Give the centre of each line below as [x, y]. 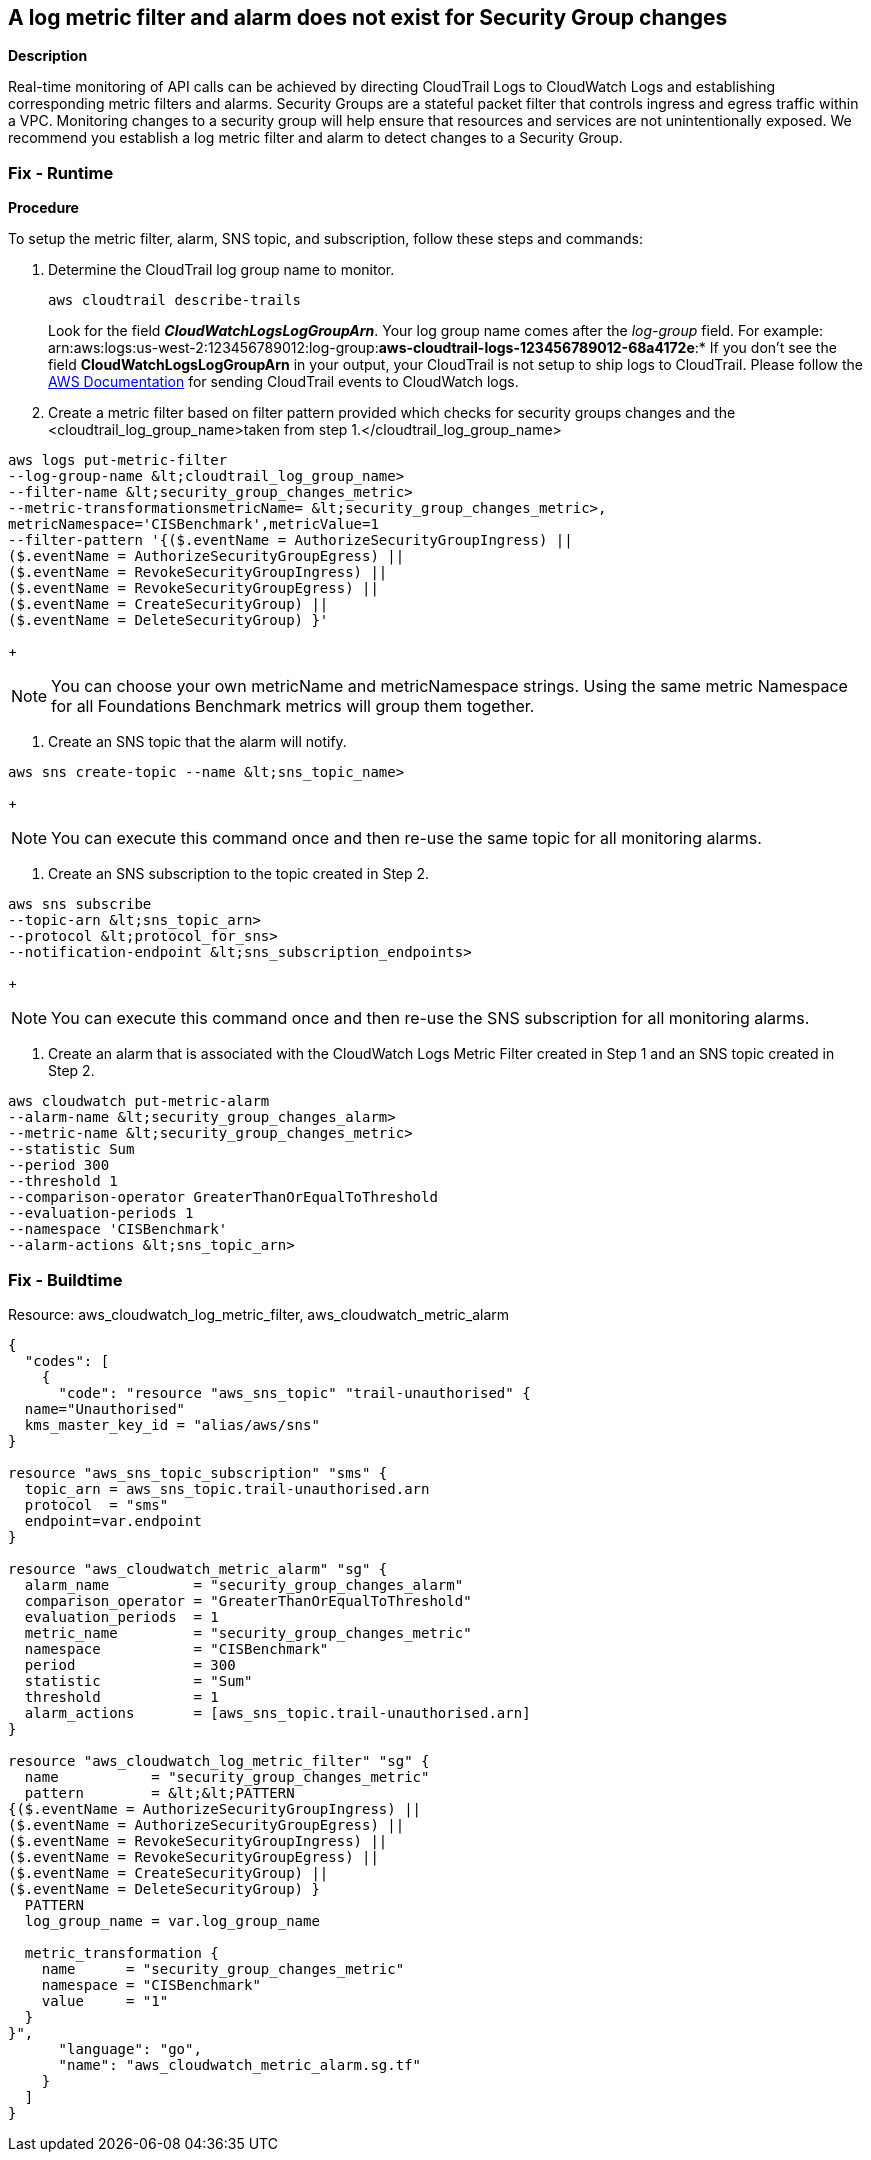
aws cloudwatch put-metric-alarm [139, 1101]
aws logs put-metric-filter [118, 460]
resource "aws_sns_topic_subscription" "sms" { [198, 1472]
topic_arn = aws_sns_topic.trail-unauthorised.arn [227, 1488]
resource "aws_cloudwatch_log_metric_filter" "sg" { [219, 1760]
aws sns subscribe [80, 904]
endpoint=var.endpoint [113, 1520]
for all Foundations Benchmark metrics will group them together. [293, 706]
